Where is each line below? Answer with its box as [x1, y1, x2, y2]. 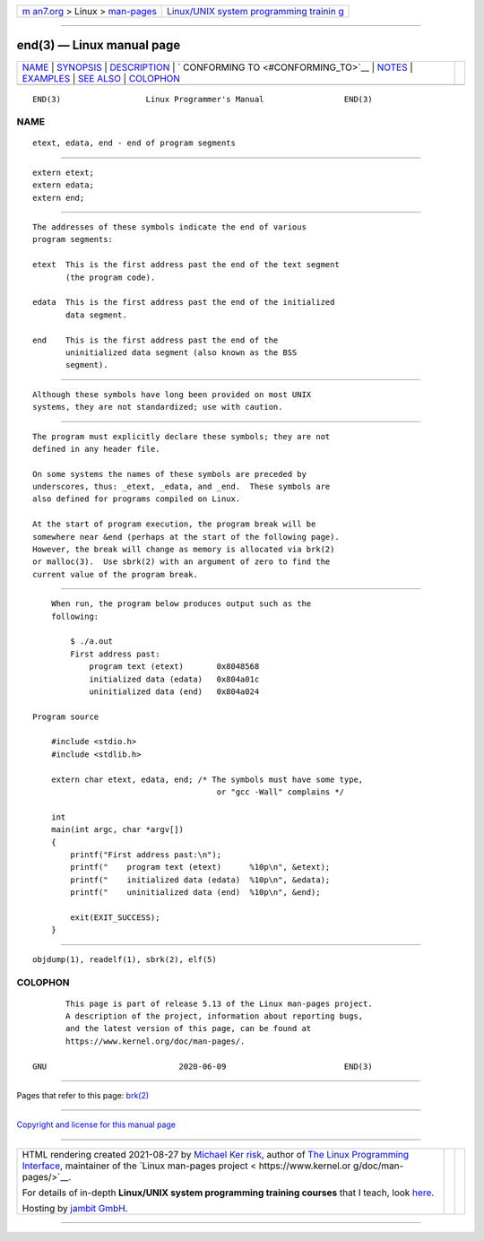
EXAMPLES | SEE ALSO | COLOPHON [22, 72, 181, 84]
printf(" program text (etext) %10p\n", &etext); [70, 862, 331, 872]
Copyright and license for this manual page [16, 1119, 177, 1130]
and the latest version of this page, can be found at [65, 1023, 312, 1034]
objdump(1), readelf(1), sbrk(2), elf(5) [32, 954, 217, 964]
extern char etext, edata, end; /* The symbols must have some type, [50, 774, 364, 785]
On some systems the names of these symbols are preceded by [32, 469, 307, 479]
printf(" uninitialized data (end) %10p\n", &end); [70, 888, 322, 898]
